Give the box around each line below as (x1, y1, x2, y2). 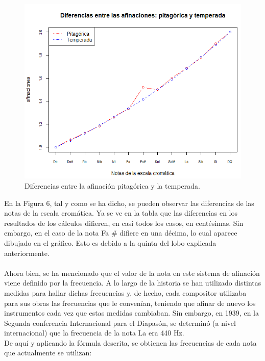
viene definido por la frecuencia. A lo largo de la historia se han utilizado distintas (4, 277, 261, 288)
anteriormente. (4, 247, 50, 258)
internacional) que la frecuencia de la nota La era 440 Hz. (4, 327, 184, 338)
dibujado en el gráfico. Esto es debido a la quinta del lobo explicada (4, 237, 216, 248)
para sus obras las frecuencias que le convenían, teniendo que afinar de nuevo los (4, 297, 256, 308)
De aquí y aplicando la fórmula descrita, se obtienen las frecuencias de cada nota (4, 337, 257, 348)
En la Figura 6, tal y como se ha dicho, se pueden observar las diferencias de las (4, 197, 254, 208)
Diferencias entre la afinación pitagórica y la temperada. (25, 180, 200, 191)
